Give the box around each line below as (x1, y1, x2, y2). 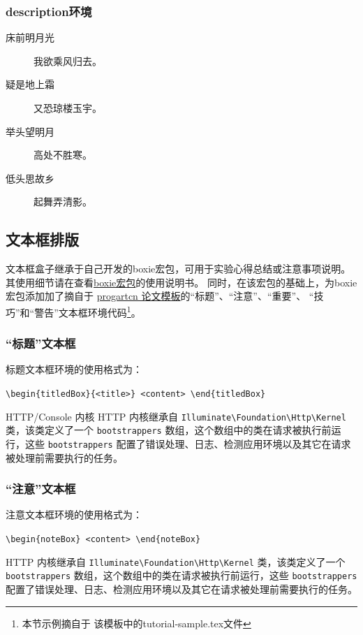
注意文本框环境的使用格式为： (6, 507, 142, 522)
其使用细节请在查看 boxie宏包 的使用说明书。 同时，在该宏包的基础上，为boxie (6, 275, 357, 289)
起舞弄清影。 (34, 194, 92, 209)
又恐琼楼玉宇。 (34, 101, 102, 115)
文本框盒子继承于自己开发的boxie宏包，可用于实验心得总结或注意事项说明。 (6, 261, 351, 276)
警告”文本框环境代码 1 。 (34, 302, 141, 319)
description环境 (6, 2, 92, 20)
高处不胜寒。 (34, 147, 92, 162)
